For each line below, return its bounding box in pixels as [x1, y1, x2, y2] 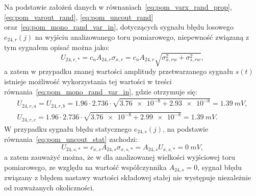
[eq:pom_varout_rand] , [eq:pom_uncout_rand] [4, 11, 153, 22]
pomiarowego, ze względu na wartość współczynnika [4, 161, 167, 172]
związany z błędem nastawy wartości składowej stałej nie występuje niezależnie [4, 172, 251, 183]
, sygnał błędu [197, 161, 242, 172]
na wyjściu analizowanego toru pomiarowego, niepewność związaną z [35, 31, 249, 42]
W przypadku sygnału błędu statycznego [4, 123, 132, 134]
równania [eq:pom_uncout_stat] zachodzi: [4, 134, 138, 144]
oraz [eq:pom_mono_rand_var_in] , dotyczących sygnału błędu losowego [4, 21, 234, 32]
